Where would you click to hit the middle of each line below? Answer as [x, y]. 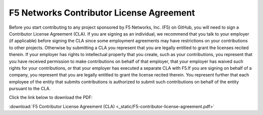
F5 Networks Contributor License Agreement [102, 13]
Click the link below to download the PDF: [51, 97]
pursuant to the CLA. [30, 89]
